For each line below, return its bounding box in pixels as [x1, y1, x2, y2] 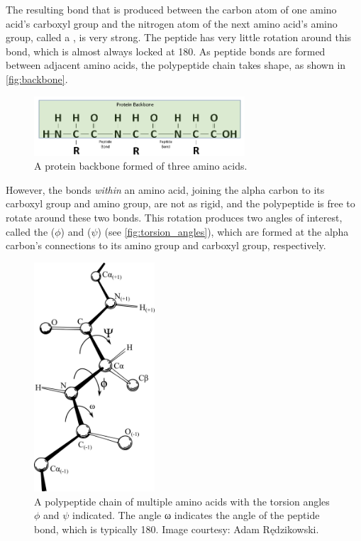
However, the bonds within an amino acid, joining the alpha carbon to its [6, 182, 325, 197]
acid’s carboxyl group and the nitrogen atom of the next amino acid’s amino [6, 16, 338, 31]
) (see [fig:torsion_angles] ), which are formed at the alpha [97, 224, 349, 239]
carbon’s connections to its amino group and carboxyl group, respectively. [6, 238, 326, 253]
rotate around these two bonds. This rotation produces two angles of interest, [6, 210, 343, 225]
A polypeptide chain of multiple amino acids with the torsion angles [34, 493, 330, 508]
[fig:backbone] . [6, 71, 68, 86]
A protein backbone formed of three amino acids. [34, 158, 248, 173]
